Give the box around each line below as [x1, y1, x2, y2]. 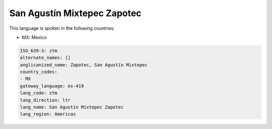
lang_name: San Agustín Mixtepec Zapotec [20, 104, 124, 110]
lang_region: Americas [20, 111, 76, 117]
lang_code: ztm [20, 90, 57, 96]
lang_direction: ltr [20, 97, 71, 103]
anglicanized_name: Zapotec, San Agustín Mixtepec [20, 62, 148, 68]
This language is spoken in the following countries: [9, 25, 115, 31]
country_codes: [20, 69, 57, 75]
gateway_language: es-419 [20, 83, 84, 89]
